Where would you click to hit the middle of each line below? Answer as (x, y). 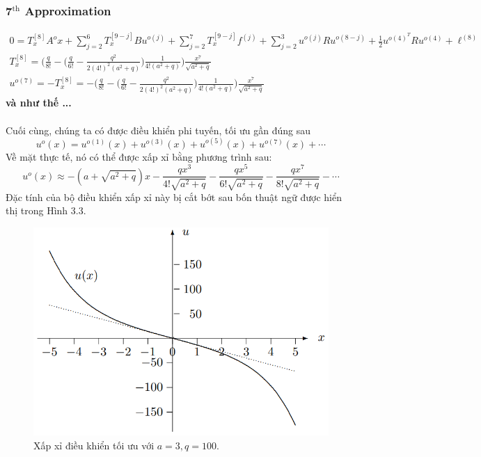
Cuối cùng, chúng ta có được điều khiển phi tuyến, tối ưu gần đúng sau (158, 130)
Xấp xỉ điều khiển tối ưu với (94, 445)
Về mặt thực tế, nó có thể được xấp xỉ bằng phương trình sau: (139, 156)
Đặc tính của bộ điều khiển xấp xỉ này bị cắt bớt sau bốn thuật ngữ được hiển (174, 197)
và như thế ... (39, 103)
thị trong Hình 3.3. (46, 210)
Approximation (68, 10)
